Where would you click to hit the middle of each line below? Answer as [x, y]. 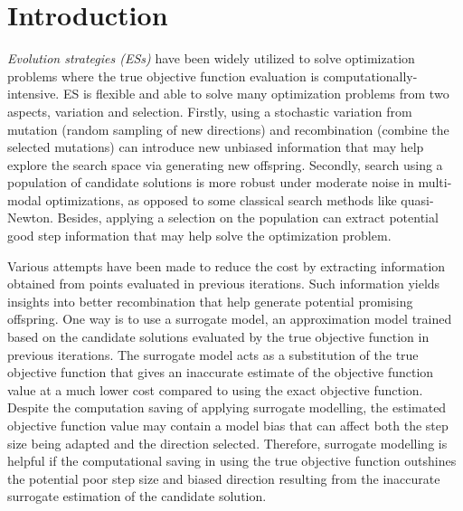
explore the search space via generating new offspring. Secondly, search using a [225, 164]
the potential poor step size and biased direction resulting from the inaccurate [224, 478]
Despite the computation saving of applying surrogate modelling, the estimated [227, 407]
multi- [435, 182]
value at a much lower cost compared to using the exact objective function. [215, 389]
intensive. [33, 94]
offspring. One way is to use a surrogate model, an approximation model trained [230, 319]
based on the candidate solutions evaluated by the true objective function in [218, 337]
